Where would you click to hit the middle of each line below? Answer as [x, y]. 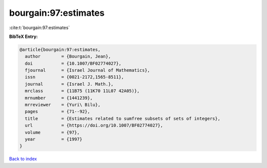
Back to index [23, 159]
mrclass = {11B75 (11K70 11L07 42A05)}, [82, 91]
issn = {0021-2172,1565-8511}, [74, 77]
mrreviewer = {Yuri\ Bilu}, [63, 105]
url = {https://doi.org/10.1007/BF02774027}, [94, 125]
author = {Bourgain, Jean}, [68, 56]
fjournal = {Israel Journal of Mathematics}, [88, 70]
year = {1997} [54, 139]
